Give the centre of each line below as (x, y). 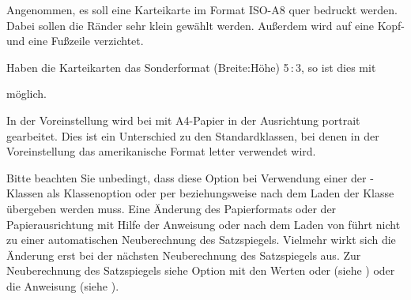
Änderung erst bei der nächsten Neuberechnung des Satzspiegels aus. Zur (184, 255)
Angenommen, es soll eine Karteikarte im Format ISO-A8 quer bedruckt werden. (202, 9)
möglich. (26, 94)
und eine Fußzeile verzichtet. (75, 41)
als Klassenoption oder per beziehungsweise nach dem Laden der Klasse (221, 193)
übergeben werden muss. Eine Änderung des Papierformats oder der (172, 208)
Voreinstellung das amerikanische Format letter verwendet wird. (161, 151)
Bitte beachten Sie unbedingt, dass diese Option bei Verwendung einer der (187, 177)
